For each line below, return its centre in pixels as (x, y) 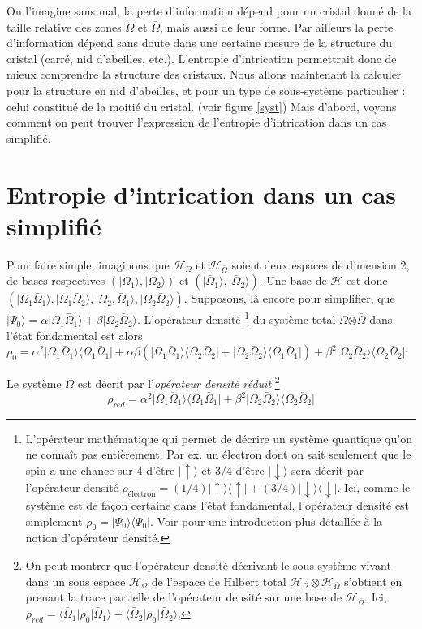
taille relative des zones (64, 26)
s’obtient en (373, 581)
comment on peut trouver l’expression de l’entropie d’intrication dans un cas (197, 122)
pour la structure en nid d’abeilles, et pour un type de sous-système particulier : (206, 90)
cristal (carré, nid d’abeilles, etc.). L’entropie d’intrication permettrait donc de (202, 58)
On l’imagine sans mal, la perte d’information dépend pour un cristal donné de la (209, 11)
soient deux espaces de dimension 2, (321, 264)
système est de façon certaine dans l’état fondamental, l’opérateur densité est (217, 504)
